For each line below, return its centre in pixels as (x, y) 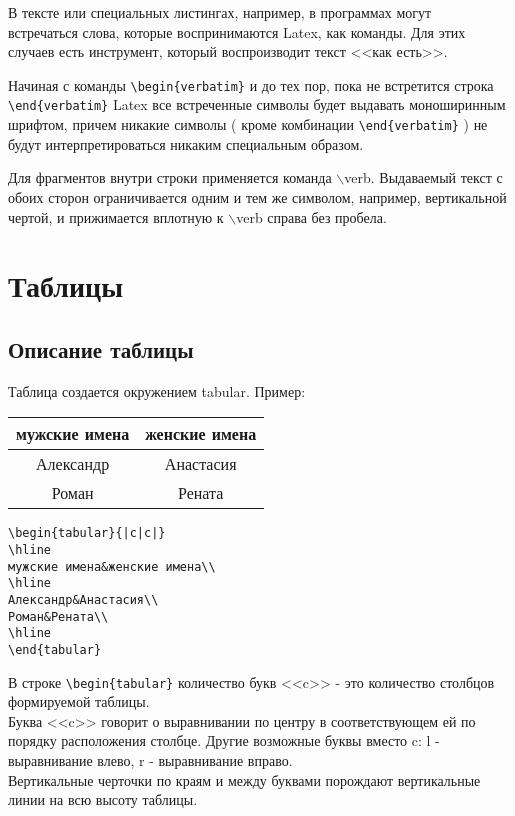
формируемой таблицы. (79, 701)
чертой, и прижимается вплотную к (116, 216)
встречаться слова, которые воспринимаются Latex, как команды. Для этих (237, 31)
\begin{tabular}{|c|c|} (87, 533)
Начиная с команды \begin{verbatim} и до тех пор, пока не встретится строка (251, 84)
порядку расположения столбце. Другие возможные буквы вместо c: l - (224, 740)
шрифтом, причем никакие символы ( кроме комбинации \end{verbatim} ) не (248, 124)
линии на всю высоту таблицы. (103, 799)
